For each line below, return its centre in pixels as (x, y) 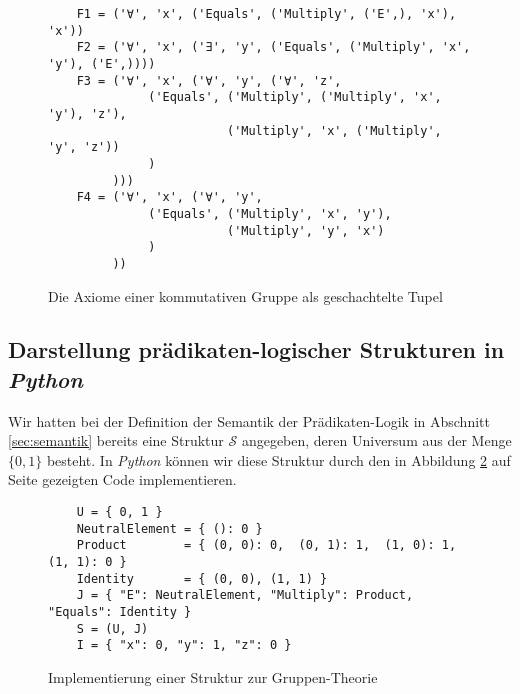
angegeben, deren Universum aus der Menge (376, 440)
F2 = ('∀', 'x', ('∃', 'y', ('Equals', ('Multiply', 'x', (273, 47)
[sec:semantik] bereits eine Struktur (116, 440)
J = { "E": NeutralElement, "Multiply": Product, (245, 595)
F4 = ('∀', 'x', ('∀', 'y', (169, 197)
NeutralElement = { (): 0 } (169, 528)
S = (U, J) (112, 628)
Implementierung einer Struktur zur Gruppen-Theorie (213, 676)
